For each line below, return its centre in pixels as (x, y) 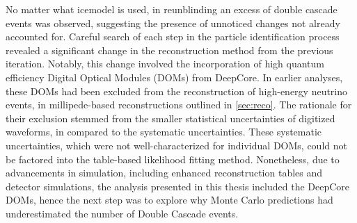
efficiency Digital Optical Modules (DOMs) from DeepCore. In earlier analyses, (174, 77)
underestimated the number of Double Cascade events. (122, 213)
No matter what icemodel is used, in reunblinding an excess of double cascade (172, 9)
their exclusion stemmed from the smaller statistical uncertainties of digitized (170, 118)
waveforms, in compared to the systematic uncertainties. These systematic (164, 132)
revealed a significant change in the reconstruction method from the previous (169, 50)
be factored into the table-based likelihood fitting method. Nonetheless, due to (173, 159)
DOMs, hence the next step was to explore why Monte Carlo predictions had (169, 200)
